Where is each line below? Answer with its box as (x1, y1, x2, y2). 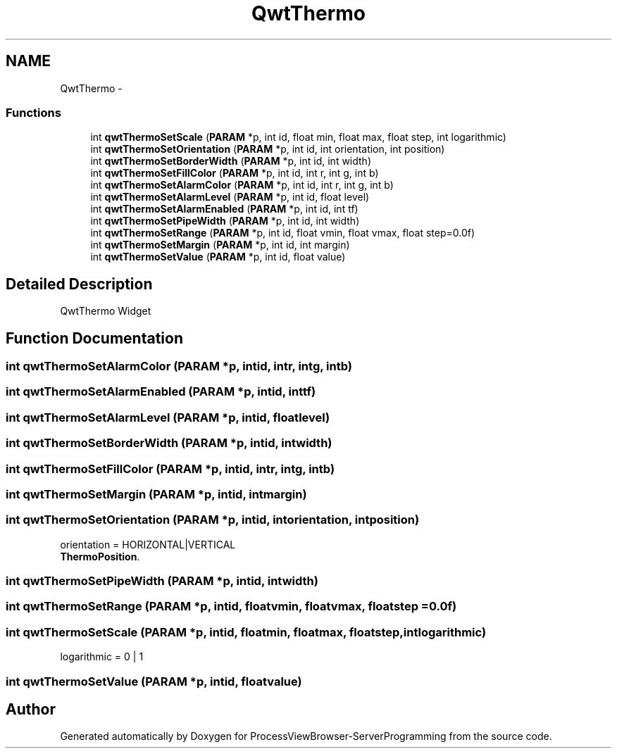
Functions (6, 105, 61, 120)
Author (6, 700, 56, 718)
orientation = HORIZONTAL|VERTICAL (60, 538, 236, 551)
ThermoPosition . (60, 550, 140, 563)
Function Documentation (6, 329, 183, 347)
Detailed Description (6, 275, 153, 293)
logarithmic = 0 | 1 (60, 651, 144, 663)
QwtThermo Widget (60, 305, 151, 318)
